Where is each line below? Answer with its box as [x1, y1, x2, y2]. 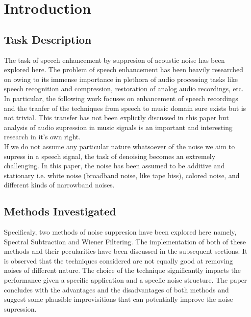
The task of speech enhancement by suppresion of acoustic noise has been [4, 54, 225, 65]
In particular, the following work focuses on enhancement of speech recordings [4, 93, 238, 103]
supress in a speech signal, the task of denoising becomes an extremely [4, 151, 216, 161]
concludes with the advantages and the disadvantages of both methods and [4, 284, 229, 294]
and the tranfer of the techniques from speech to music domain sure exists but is [4, 103, 246, 113]
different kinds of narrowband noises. [4, 180, 115, 190]
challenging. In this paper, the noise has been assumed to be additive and [4, 160, 225, 171]
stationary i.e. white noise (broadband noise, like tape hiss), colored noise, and [4, 170, 240, 180]
